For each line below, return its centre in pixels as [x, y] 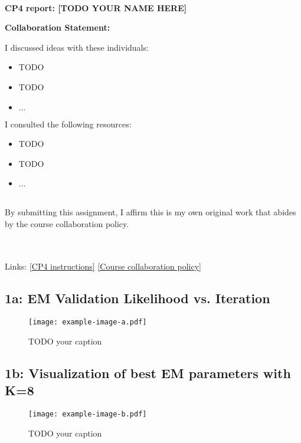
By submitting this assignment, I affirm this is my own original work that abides [150, 211]
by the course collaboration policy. [67, 223]
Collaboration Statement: [58, 27]
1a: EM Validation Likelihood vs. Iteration [138, 298]
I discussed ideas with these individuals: [77, 47]
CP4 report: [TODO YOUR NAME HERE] [96, 7]
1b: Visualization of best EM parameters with [148, 373]
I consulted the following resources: [68, 124]
